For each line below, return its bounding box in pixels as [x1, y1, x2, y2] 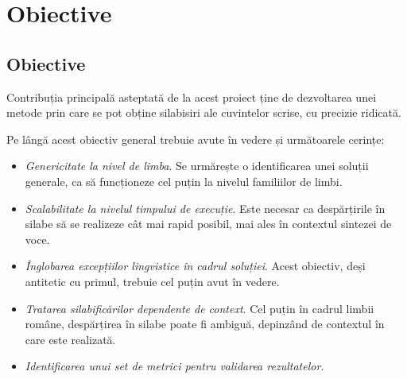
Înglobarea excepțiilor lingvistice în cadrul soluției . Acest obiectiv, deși [25, 257, 366, 274]
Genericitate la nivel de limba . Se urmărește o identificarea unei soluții [25, 157, 369, 174]
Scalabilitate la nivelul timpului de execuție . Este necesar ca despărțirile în [25, 199, 386, 216]
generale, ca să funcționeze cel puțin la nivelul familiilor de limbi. [25, 172, 343, 189]
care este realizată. [25, 331, 116, 347]
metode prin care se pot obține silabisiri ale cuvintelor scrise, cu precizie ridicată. [6, 104, 401, 121]
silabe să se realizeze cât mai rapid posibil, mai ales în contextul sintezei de [25, 215, 392, 232]
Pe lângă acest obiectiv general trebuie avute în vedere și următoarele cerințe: [6, 130, 385, 147]
